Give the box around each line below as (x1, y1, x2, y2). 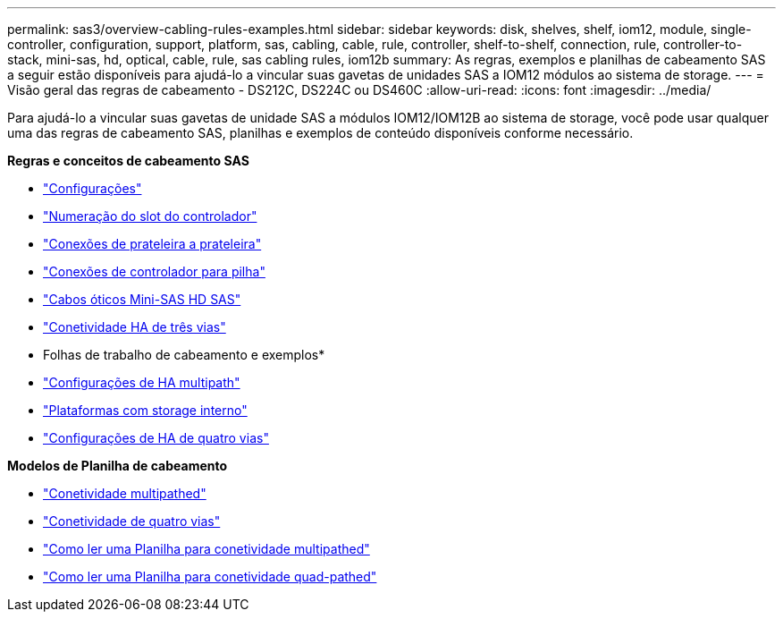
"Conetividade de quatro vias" (43, 513, 221, 529)
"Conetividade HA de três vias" (43, 319, 226, 335)
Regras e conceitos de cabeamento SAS (7, 153, 249, 168)
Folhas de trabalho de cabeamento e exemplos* (43, 347, 325, 362)
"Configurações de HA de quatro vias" (43, 430, 269, 445)
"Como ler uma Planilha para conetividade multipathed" (43, 541, 370, 556)
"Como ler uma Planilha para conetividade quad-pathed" (43, 569, 377, 584)
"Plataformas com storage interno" (43, 403, 248, 418)
